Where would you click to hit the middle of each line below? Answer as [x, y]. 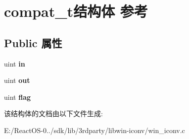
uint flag [18, 97]
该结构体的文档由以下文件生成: [53, 113]
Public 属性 [33, 42]
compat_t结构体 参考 [76, 11]
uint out [17, 80]
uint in [15, 63]
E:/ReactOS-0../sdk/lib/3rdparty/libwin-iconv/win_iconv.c [94, 130]
